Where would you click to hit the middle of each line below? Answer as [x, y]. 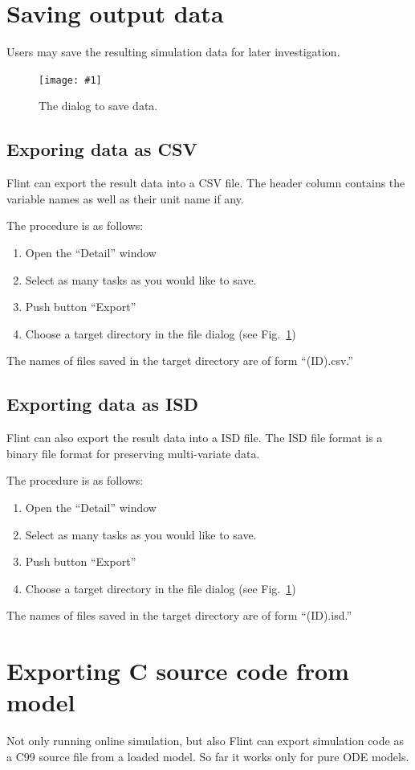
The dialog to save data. [98, 106]
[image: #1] [70, 80]
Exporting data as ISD [103, 404]
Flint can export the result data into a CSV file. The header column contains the [206, 183]
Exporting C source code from [178, 671]
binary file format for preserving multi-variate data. [133, 453]
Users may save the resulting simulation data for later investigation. [173, 52]
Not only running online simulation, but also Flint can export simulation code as [205, 741]
